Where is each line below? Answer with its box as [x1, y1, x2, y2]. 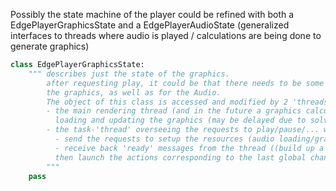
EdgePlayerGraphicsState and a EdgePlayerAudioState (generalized [10, 19, 290, 31]
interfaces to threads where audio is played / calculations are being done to [10, 30, 322, 41]
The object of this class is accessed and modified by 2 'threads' [46, 97, 333, 107]
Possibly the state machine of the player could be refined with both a [10, 9, 295, 20]
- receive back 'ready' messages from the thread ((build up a [54, 143, 325, 153]
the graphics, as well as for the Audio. [46, 87, 222, 98]
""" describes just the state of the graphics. [28, 69, 230, 79]
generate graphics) [10, 40, 90, 52]
